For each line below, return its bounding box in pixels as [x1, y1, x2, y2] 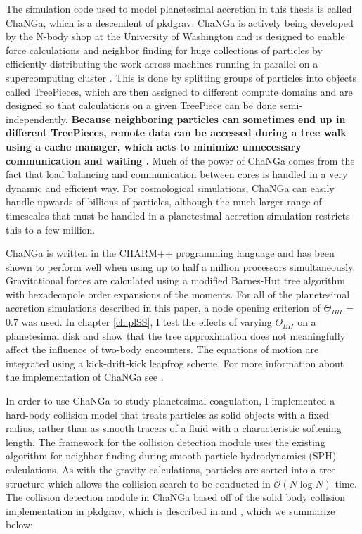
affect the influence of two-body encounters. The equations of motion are [6, 342, 319, 357]
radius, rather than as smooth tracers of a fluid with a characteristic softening [6, 421, 342, 436]
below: [6, 517, 33, 532]
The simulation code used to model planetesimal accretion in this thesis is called [6, 1, 352, 15]
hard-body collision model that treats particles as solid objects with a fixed [6, 407, 329, 421]
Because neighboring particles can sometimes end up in [71, 111, 346, 126]
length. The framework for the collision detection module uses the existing [6, 434, 325, 449]
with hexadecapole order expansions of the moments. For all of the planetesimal [6, 286, 350, 301]
